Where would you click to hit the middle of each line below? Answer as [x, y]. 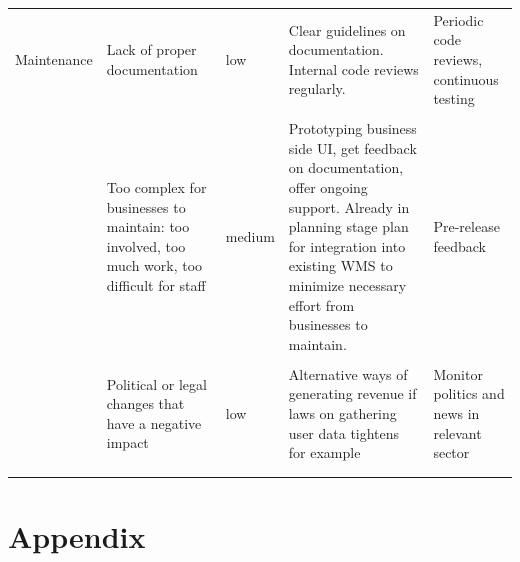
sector [451, 452]
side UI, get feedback [352, 147]
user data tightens [344, 432]
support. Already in [349, 206]
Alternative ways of [348, 373]
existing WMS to [340, 265]
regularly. [317, 88]
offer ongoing [328, 187]
